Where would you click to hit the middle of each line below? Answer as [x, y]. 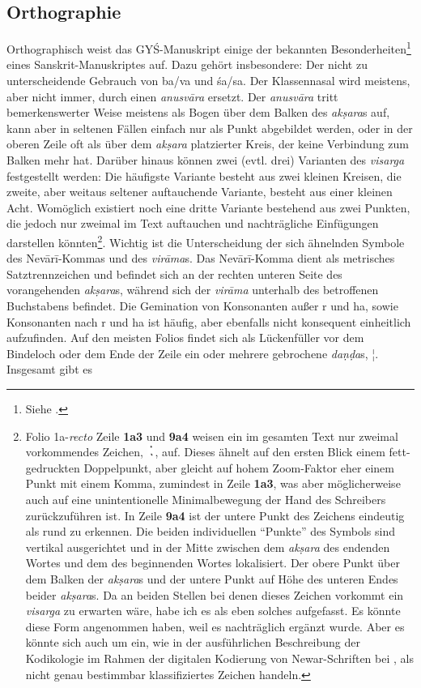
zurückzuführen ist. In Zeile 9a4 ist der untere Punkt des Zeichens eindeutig [215, 515]
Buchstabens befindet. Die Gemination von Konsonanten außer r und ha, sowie [202, 306]
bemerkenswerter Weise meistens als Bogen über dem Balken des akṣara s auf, [198, 112]
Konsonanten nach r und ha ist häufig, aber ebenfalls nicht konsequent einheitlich [209, 321]
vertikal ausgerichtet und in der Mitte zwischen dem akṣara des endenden [208, 547]
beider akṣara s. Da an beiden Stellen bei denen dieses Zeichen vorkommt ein [215, 594]
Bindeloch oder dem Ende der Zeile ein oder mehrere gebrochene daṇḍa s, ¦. [193, 353]
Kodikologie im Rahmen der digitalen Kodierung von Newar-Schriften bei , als [219, 658]
